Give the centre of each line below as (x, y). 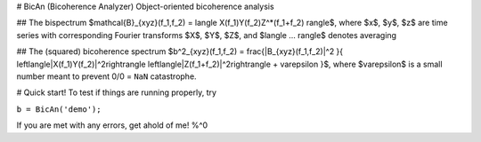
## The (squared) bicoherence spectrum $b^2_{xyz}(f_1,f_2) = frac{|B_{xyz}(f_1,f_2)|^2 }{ (180, 51)
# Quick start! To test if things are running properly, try (117, 92)
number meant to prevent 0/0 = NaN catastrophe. (106, 76)
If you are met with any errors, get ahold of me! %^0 (112, 125)
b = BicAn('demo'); (59, 109)
